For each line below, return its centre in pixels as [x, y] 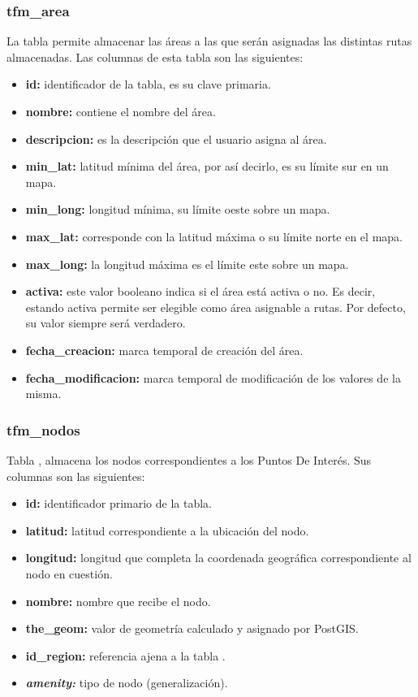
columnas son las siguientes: [76, 476]
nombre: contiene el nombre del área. [121, 111]
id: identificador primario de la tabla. [119, 503]
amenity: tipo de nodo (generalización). [127, 683]
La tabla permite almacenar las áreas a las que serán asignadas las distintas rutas [209, 41]
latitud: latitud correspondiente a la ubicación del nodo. [167, 530]
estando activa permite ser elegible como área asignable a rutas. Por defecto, [215, 307]
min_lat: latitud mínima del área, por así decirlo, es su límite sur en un [207, 166]
